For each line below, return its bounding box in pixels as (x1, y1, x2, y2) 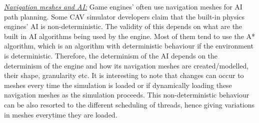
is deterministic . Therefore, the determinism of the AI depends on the (4, 50, 218, 60)
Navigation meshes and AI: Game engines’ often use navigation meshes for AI (4, 1, 242, 11)
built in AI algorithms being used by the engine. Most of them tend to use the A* (4, 30, 255, 41)
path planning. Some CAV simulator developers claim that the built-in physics (4, 11, 245, 21)
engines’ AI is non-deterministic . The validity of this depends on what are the (4, 21, 242, 31)
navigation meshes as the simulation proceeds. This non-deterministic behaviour (4, 89, 249, 100)
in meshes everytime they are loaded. (4, 109, 117, 119)
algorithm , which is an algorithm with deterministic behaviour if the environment (4, 40, 253, 51)
